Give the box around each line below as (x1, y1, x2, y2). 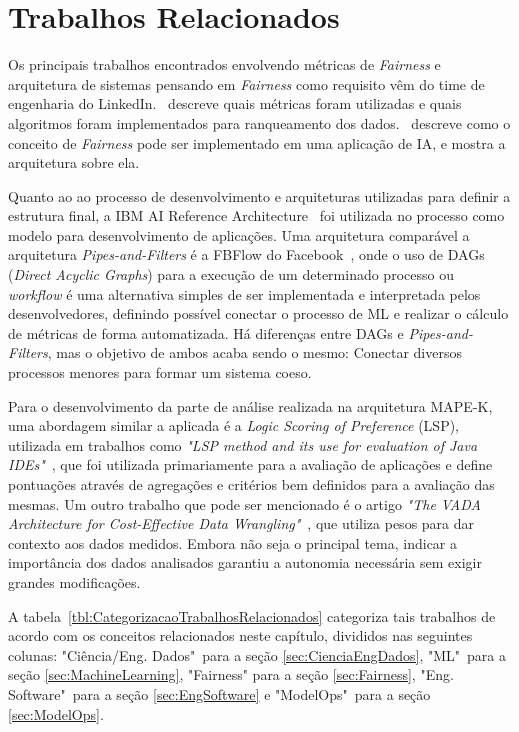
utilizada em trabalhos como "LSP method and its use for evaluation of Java (8, 434, 478, 455)
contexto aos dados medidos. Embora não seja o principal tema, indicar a (8, 532, 458, 553)
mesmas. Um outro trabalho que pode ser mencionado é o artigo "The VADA (8, 493, 481, 514)
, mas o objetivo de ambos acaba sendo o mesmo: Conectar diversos (47, 342, 462, 363)
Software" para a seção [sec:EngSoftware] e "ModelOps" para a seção (8, 683, 431, 704)
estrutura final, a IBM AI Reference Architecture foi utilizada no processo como (8, 205, 505, 226)
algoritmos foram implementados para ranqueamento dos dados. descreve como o (8, 112, 511, 133)
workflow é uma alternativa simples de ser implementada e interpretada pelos (8, 283, 481, 304)
